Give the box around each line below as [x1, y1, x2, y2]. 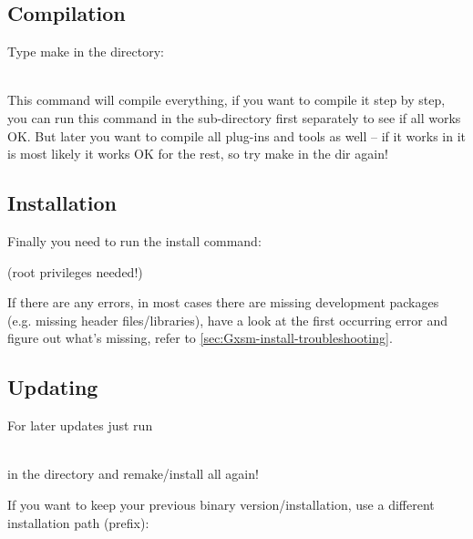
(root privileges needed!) [7, 262, 143, 281]
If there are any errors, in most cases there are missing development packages [7, 293, 439, 312]
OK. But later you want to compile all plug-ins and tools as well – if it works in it [7, 126, 467, 145]
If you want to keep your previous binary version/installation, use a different [7, 494, 435, 513]
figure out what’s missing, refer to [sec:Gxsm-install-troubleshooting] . [7, 328, 393, 347]
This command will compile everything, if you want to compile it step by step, [7, 90, 446, 109]
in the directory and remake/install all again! [7, 464, 259, 483]
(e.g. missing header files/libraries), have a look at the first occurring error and [7, 310, 447, 329]
